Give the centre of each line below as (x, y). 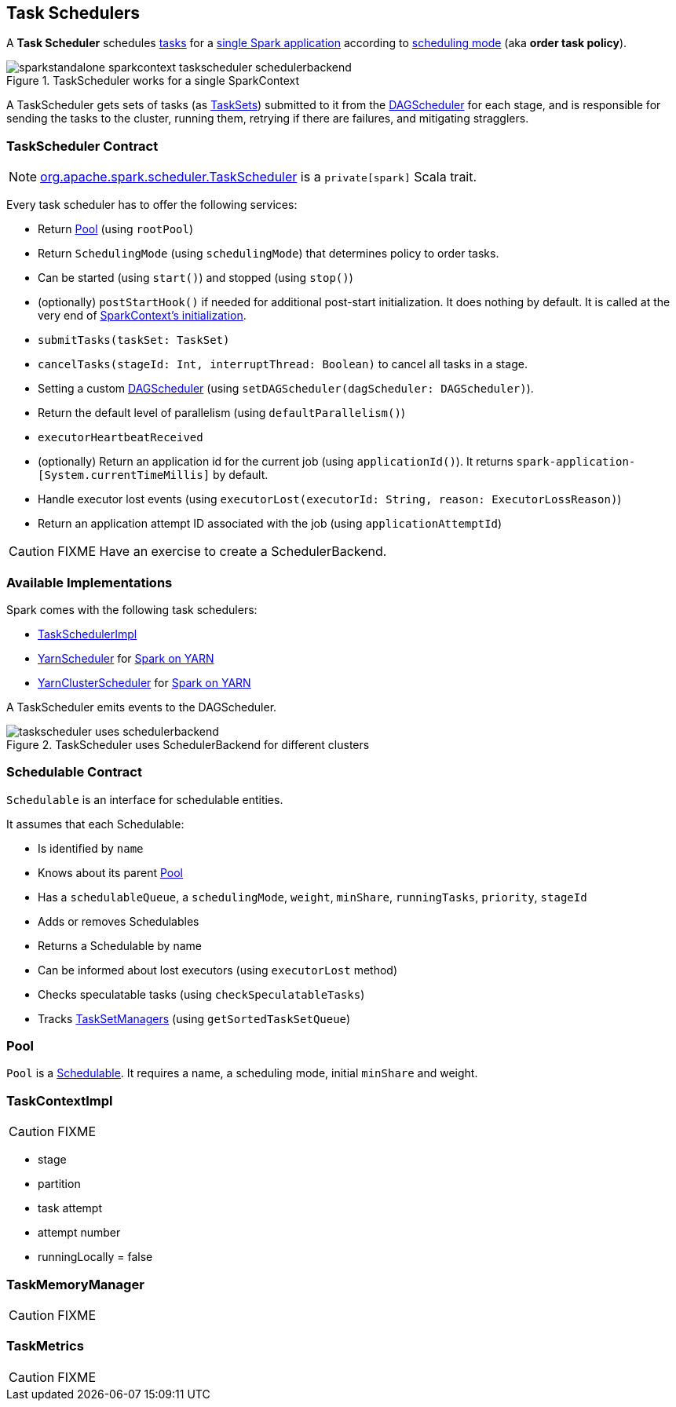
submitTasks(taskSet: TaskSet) (134, 340)
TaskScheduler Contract (82, 146)
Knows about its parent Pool (110, 872)
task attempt (70, 1208)
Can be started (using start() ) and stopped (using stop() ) (195, 278)
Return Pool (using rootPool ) (116, 229)
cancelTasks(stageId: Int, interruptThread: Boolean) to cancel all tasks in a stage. (283, 364)
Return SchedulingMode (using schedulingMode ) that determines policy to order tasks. (269, 254)
